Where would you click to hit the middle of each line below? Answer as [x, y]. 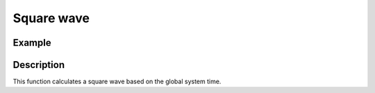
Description [39, 65]
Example [32, 43]
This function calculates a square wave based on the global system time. [117, 82]
